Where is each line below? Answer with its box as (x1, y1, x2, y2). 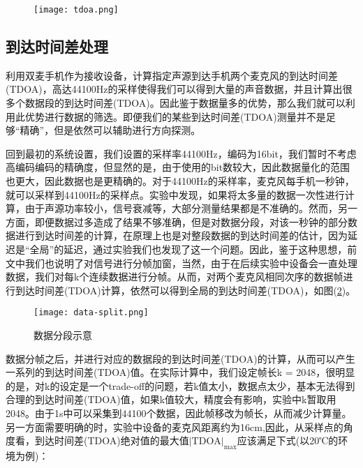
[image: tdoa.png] (34, 5, 119, 15)
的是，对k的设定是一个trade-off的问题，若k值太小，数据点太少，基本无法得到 (6, 378, 355, 393)
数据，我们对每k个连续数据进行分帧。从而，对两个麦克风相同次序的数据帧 (6, 269, 343, 284)
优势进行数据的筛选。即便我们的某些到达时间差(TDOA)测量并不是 (24, 109, 326, 123)
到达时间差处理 (6, 36, 108, 57)
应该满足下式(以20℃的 (237, 433, 339, 448)
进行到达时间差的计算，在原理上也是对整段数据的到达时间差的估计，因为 (15, 228, 348, 243)
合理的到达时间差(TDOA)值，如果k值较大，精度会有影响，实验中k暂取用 (6, 392, 336, 407)
